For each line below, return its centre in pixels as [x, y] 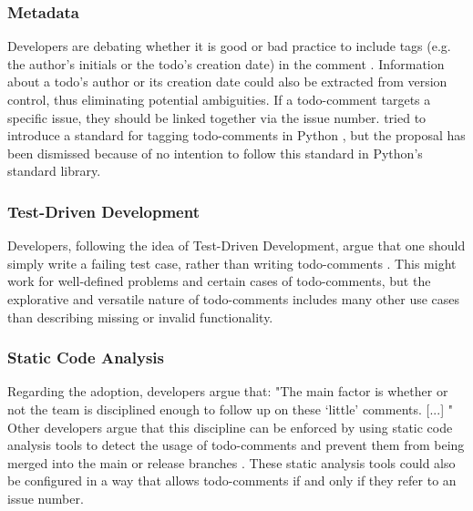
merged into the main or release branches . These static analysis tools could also [231, 462]
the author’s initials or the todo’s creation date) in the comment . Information [226, 63]
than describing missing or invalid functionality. [140, 317]
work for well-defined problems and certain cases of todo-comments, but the [219, 281]
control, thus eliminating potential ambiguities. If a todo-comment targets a [219, 99]
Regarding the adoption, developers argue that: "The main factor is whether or [228, 391]
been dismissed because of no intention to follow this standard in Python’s [215, 153]
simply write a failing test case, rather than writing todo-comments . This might [232, 263]
